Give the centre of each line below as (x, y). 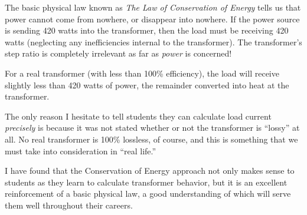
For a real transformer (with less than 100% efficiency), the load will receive (142, 73)
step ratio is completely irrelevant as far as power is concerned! (118, 53)
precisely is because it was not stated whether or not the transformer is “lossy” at (152, 128)
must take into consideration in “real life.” (81, 150)
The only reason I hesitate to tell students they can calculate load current (138, 116)
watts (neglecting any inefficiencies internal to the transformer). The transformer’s (153, 42)
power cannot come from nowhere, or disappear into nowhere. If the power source (152, 19)
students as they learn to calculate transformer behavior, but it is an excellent (146, 182)
